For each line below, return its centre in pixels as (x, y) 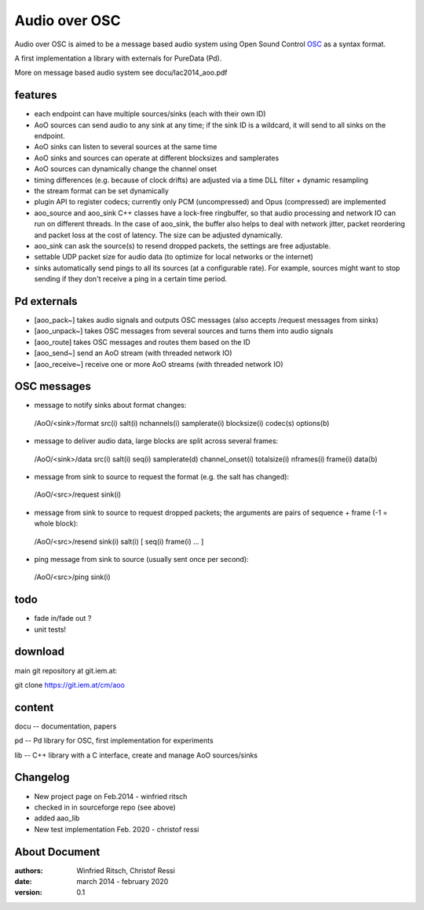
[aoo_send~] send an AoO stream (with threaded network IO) (133, 353)
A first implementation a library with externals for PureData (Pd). (118, 58)
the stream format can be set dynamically (101, 191)
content (34, 707)
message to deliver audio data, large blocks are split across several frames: (156, 441)
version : (28, 893)
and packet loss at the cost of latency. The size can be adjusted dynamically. (158, 235)
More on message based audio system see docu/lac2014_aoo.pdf (121, 73)
